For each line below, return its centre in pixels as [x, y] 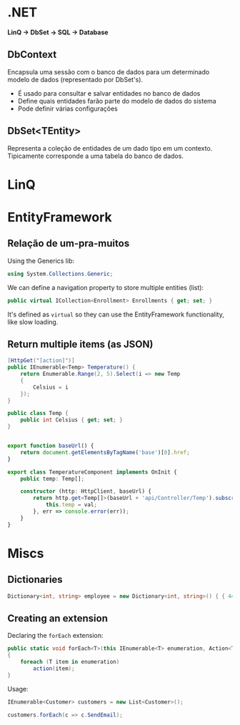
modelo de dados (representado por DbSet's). [75, 79]
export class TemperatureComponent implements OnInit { [92, 472]
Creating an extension [58, 618]
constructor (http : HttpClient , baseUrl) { [86, 491]
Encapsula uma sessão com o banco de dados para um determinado [109, 71]
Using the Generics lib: [41, 261]
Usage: [18, 689]
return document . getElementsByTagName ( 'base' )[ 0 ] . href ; [105, 452]
